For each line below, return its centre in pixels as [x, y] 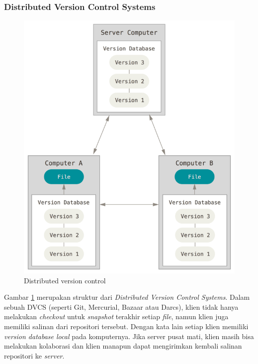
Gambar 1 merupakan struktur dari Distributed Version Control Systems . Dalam [127, 297]
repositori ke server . [34, 355]
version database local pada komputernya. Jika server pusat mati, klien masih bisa [129, 336]
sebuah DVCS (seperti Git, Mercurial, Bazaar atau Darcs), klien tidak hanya [121, 306]
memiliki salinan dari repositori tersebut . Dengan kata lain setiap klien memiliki [126, 326]
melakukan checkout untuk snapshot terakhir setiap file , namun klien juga [116, 316]
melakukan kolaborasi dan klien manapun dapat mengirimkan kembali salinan [123, 346]
